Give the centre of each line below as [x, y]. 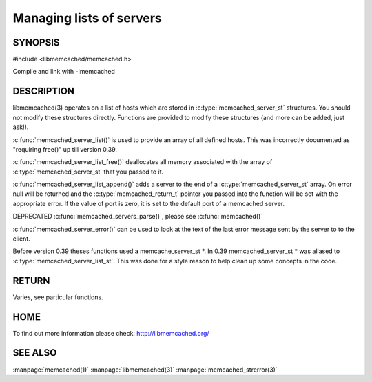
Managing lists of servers [87, 18]
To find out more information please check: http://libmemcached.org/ [111, 333]
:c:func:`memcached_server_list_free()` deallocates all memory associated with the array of [143, 162]
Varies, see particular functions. [58, 297]
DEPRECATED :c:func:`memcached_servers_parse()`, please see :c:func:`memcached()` [138, 217]
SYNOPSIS [36, 42]
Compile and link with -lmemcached [64, 72]
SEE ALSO [35, 353]
